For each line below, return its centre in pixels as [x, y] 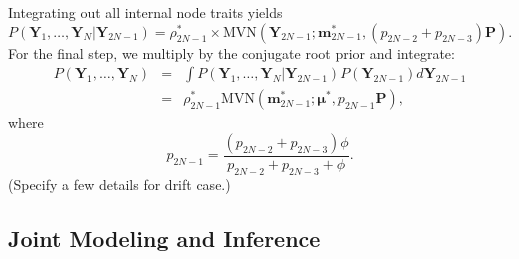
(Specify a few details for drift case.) [119, 183]
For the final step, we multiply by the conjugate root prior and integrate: [231, 52]
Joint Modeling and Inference [164, 237]
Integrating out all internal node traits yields [145, 12]
